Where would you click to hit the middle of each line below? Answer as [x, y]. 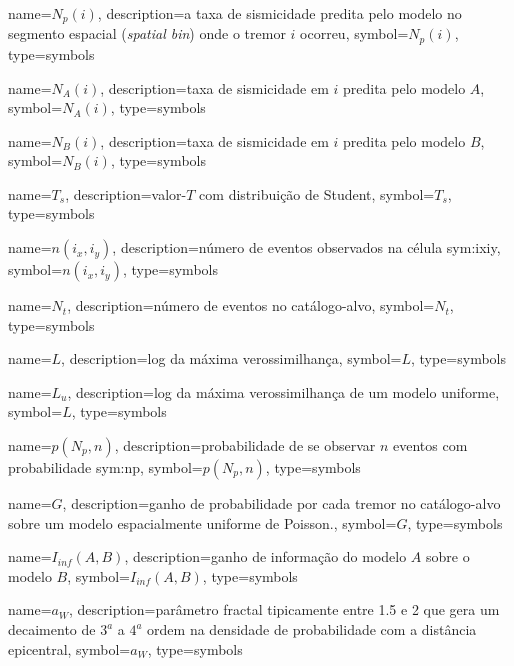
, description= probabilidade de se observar [245, 445]
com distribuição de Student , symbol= [317, 193]
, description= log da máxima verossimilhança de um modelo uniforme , [283, 391]
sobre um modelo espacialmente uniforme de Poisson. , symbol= [202, 522]
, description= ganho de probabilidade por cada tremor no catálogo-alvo [281, 503]
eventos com [430, 445]
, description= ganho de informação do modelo [265, 556]
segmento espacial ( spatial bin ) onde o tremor [147, 33]
